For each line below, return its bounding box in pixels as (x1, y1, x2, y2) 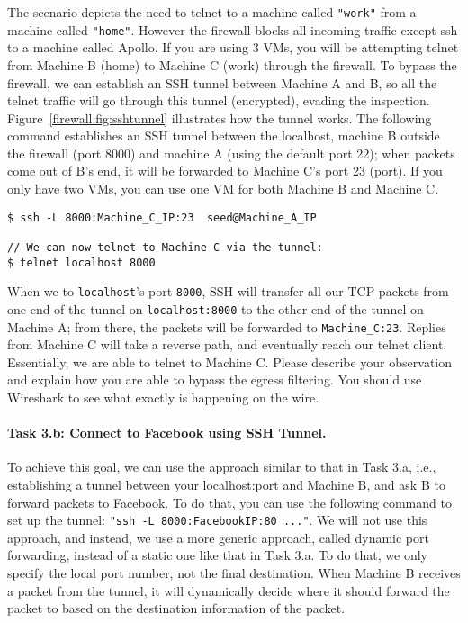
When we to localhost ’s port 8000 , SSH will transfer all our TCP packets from (7, 282, 449, 301)
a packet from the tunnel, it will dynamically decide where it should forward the (7, 581, 450, 600)
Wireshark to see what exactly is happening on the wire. (7, 388, 319, 407)
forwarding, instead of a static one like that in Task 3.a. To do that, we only (7, 546, 427, 564)
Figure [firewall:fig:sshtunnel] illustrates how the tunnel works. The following (7, 108, 432, 127)
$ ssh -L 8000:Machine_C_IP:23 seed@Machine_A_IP (7, 211, 317, 224)
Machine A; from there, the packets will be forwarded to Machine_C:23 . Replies (7, 317, 446, 336)
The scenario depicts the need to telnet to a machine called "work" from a (7, 3, 417, 21)
